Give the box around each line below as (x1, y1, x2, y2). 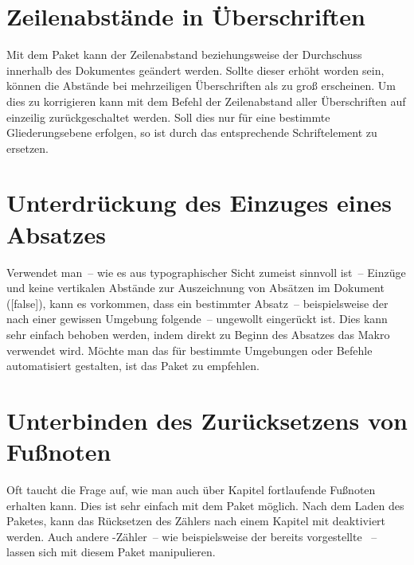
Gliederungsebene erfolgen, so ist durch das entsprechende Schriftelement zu (6, 124, 377, 141)
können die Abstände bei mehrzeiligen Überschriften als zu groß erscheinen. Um (6, 77, 396, 94)
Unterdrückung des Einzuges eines (6, 186, 393, 219)
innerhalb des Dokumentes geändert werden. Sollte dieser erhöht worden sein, (6, 61, 385, 78)
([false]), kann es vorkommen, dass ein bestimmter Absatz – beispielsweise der (6, 294, 389, 311)
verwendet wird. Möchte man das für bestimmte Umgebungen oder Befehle (6, 341, 373, 358)
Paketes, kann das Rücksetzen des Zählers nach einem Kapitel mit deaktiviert (6, 512, 386, 529)
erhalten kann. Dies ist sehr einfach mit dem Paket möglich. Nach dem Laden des (6, 497, 404, 513)
